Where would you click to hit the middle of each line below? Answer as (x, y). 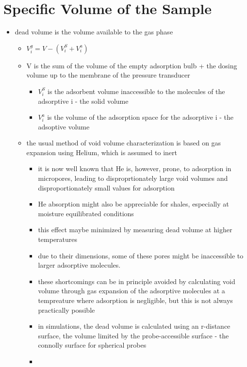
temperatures (58, 239)
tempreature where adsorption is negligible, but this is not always (135, 300)
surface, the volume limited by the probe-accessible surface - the (133, 335)
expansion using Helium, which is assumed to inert (102, 152)
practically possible (66, 310)
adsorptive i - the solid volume (83, 101)
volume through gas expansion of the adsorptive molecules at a (132, 291)
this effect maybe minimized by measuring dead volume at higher (135, 230)
